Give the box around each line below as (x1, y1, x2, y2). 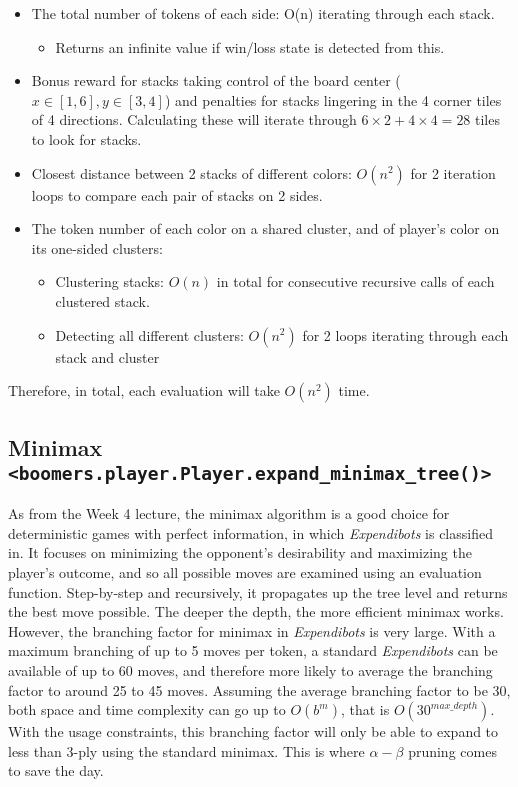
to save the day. (8, 760, 104, 781)
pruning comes (408, 740, 497, 761)
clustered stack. (55, 290, 150, 311)
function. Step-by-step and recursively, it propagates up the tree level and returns (8, 581, 508, 602)
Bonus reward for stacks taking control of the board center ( (31, 70, 401, 91)
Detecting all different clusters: (55, 324, 244, 345)
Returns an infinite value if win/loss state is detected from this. (55, 36, 445, 57)
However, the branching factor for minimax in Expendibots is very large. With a (8, 620, 496, 641)
